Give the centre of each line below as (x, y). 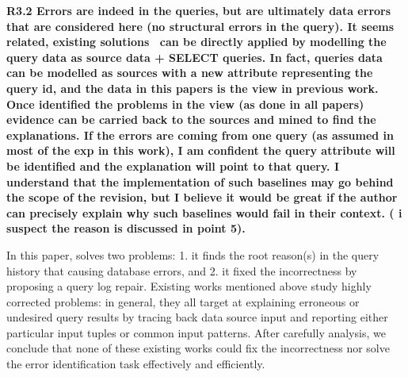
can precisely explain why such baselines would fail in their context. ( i (204, 212)
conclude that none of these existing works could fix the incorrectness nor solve (198, 348)
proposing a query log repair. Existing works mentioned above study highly (189, 286)
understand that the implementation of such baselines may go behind (200, 181)
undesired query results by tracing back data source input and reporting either (197, 317)
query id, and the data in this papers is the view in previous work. (193, 88)
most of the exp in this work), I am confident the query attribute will (201, 150)
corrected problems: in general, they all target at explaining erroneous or (183, 301)
